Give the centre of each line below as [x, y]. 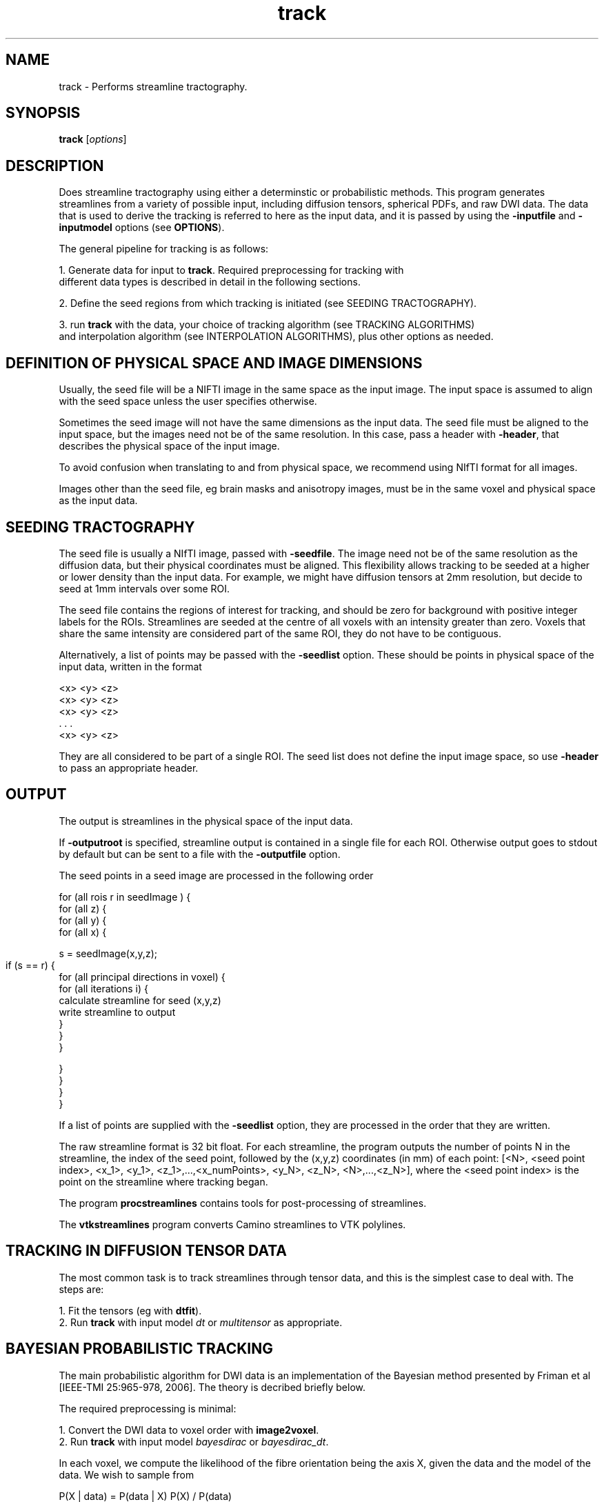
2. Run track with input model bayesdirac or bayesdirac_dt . [194, 1441]
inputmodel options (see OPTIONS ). [142, 228]
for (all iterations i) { [103, 988]
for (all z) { [83, 908]
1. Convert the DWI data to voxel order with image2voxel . [189, 1430]
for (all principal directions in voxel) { [142, 977]
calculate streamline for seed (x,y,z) [140, 1000]
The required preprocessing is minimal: [148, 1408]
